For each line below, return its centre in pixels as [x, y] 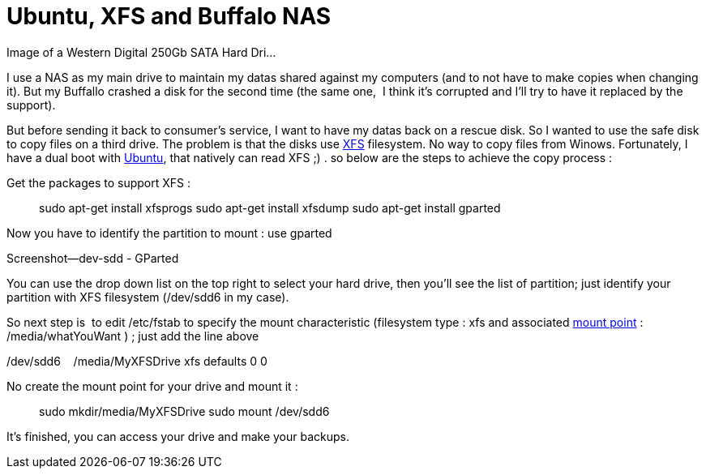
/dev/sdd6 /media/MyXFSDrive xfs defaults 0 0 [137, 361]
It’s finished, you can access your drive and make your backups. [178, 436]
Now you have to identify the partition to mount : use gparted [169, 233]
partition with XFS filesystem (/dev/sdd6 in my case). [148, 297]
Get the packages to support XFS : [99, 182]
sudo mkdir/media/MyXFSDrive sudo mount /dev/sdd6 [184, 411]
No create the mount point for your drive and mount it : [152, 386]
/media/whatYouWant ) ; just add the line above [133, 336]
